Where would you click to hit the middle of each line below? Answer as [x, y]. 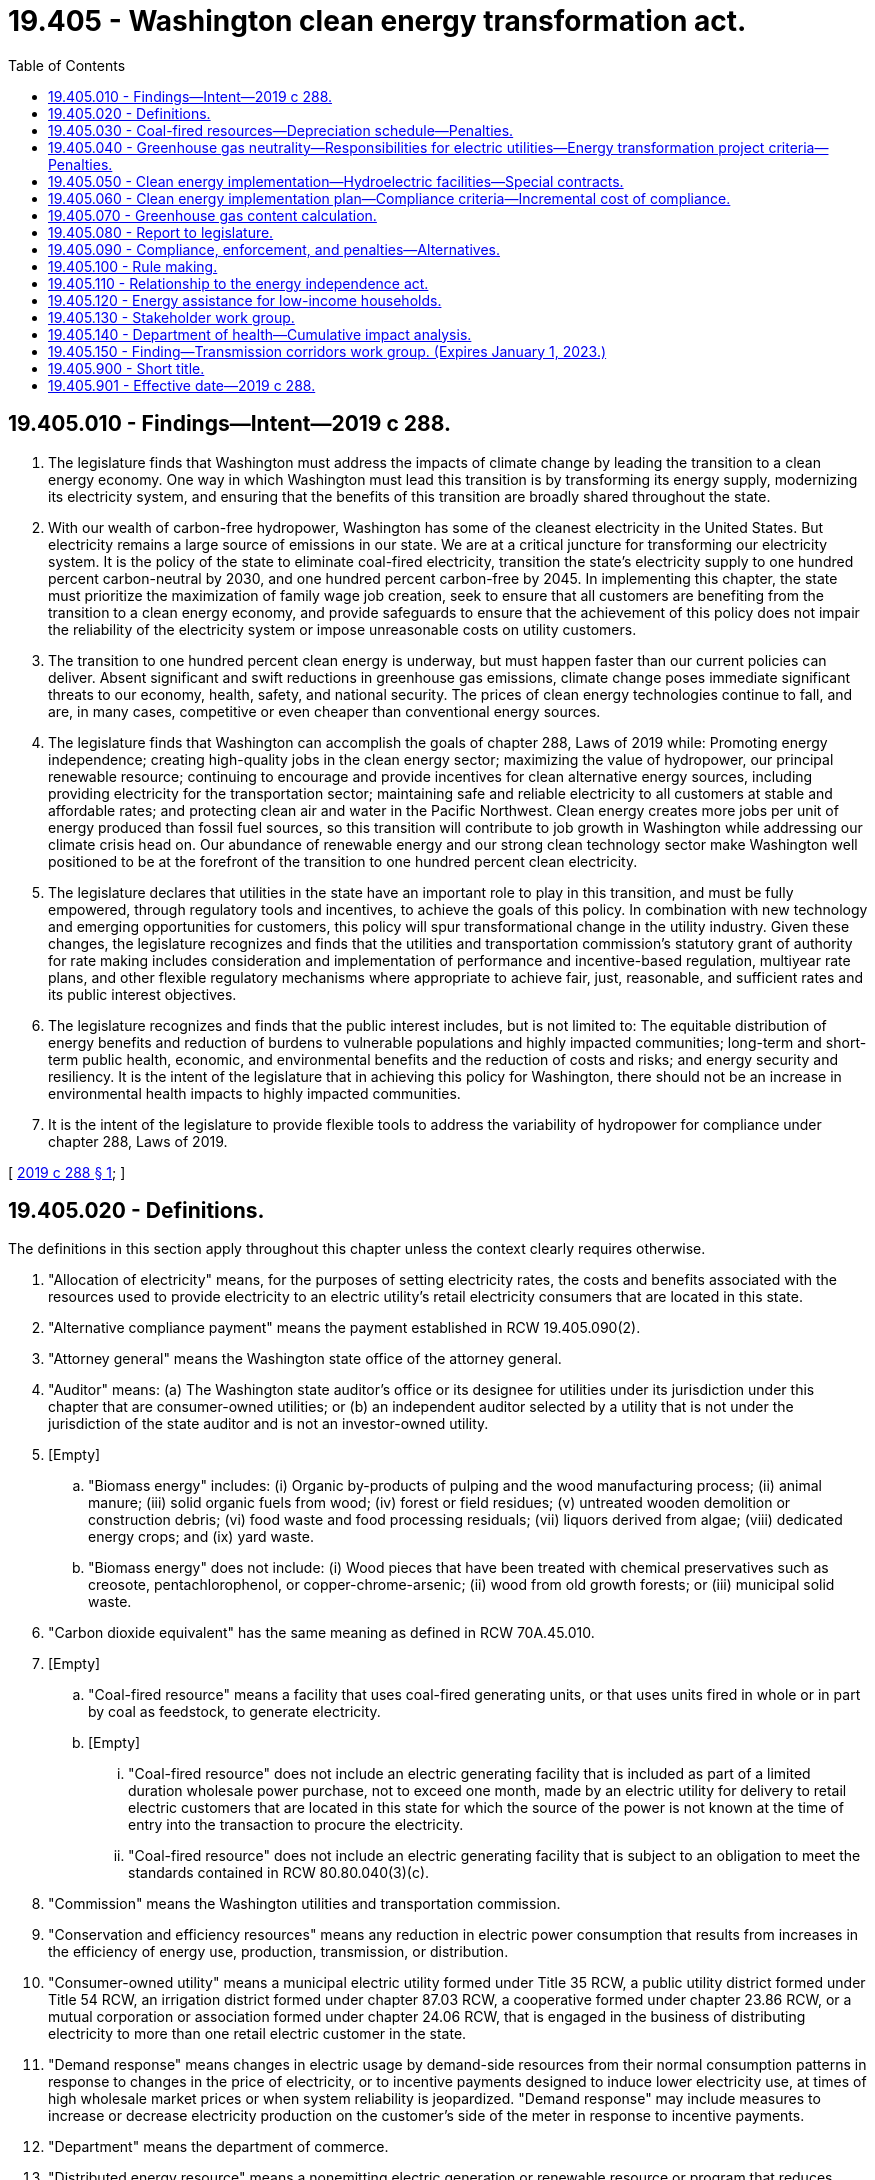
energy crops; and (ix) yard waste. [201, 1537]
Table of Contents [67, 65]
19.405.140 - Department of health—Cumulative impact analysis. [260, 334]
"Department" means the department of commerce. [218, 2147]
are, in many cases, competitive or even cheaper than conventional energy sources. [324, 711]
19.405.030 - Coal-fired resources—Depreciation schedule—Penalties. [281, 130]
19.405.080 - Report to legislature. [161, 232]
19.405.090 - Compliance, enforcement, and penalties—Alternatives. [274, 249]
